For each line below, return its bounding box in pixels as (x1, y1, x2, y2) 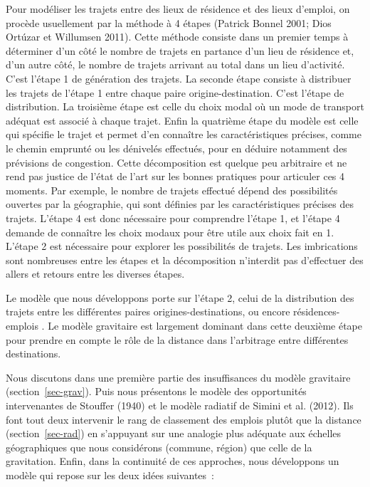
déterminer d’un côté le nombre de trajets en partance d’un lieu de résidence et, (6, 43, 354, 58)
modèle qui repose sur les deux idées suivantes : (6, 468, 214, 482)
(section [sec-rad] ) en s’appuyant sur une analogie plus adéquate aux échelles (6, 426, 342, 441)
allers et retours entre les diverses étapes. (6, 266, 185, 281)
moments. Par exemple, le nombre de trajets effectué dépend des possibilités (6, 182, 338, 197)
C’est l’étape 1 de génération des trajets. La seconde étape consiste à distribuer (6, 70, 351, 85)
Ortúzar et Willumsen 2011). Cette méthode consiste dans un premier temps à (6, 29, 349, 44)
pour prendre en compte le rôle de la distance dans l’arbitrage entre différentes (6, 332, 349, 347)
